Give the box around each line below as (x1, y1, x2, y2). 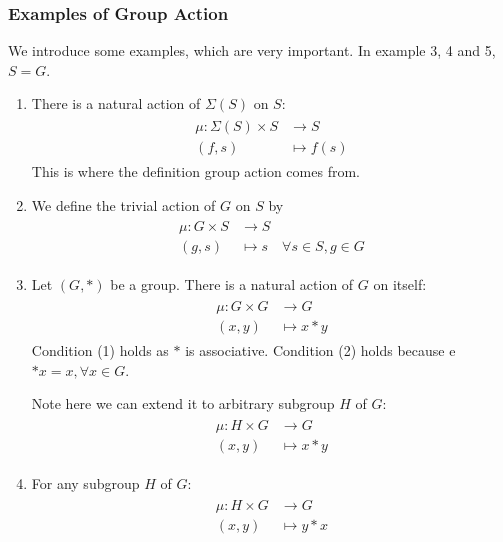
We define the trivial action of (31, 194, 216, 215)
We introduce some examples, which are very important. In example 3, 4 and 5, (8, 40, 496, 61)
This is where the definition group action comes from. (31, 161, 360, 182)
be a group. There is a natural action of (110, 274, 354, 295)
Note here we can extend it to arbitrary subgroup (31, 393, 335, 414)
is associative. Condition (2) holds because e (185, 340, 456, 361)
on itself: (373, 274, 427, 295)
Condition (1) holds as (31, 340, 169, 361)
